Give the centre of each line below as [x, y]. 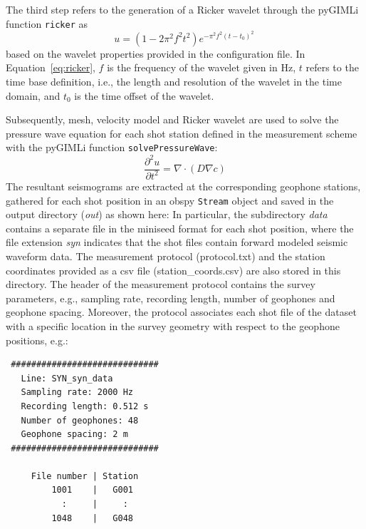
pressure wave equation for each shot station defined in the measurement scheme [182, 133]
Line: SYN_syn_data [67, 378]
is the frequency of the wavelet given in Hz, [202, 67]
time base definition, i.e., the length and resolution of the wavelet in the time [174, 82]
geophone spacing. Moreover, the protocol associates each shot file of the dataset [181, 312]
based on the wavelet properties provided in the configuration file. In [156, 53]
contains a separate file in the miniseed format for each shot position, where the [180, 228]
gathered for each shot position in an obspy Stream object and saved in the [170, 200]
